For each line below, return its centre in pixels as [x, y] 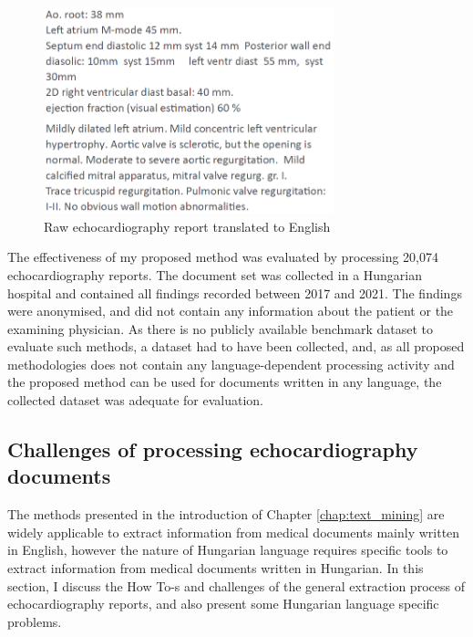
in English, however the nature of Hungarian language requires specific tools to [228, 550]
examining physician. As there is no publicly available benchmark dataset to [221, 328]
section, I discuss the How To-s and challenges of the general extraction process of [236, 585]
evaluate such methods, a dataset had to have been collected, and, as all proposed [236, 346]
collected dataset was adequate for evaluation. [135, 400]
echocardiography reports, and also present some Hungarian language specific [223, 604]
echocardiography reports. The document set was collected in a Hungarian [215, 274]
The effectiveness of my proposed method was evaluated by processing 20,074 [223, 257]
